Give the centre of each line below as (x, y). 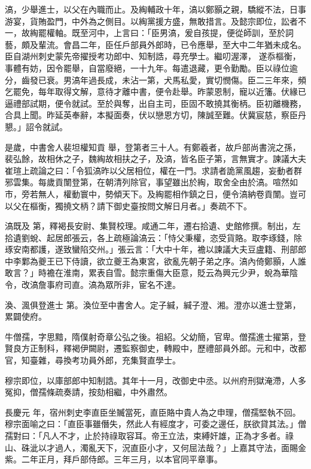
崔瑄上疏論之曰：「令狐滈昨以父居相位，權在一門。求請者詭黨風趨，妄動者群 (153, 170)
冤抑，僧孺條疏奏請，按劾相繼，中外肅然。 (89, 392)
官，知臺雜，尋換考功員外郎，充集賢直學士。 (93, 360)
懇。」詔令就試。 (36, 126)
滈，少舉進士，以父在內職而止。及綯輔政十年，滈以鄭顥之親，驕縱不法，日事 (155, 9)
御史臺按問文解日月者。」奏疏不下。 (182, 205)
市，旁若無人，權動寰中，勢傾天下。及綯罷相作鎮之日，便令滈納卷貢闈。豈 (151, 193)
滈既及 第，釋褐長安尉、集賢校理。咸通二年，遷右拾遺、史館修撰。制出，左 (153, 226)
